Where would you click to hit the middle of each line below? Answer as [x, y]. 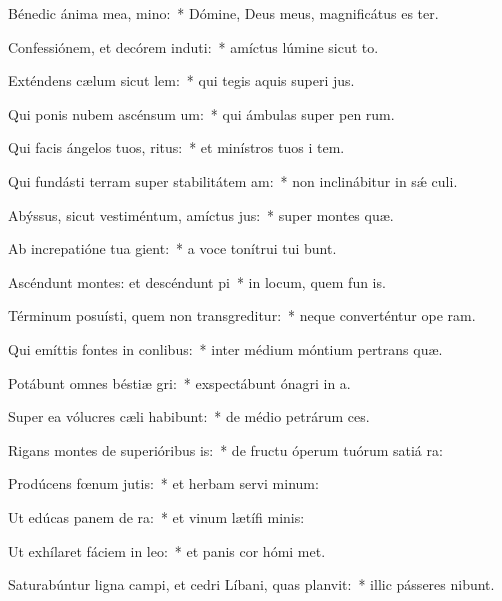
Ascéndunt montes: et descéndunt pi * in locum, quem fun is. [197, 281]
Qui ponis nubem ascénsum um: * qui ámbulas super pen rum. [201, 113]
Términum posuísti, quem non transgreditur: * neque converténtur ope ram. [242, 315]
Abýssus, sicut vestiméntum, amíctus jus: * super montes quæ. [201, 214]
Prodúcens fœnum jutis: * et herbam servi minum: [163, 483]
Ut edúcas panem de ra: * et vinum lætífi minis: [156, 516]
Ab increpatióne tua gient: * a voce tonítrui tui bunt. [172, 248]
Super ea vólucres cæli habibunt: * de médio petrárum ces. [189, 416]
